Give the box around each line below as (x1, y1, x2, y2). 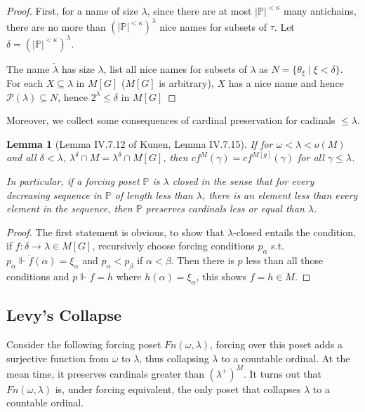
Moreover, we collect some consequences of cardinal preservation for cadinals (6, 113, 336, 128)
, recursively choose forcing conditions (92, 238, 255, 253)
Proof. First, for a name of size (6, 4, 138, 18)
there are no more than (6, 19, 106, 34)
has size (61, 61, 95, 76)
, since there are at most (147, 4, 252, 18)
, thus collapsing (139, 350, 209, 365)
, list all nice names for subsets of (103, 61, 247, 76)
